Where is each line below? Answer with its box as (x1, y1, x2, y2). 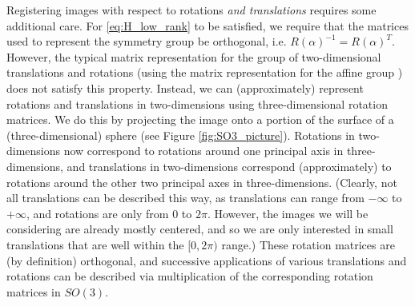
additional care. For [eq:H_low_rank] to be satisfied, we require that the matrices (6, 17, 409, 34)
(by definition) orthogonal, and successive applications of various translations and (6, 252, 407, 268)
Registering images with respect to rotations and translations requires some (6, 2, 377, 18)
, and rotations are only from (26, 205, 169, 221)
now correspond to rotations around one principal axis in (63, 142, 344, 159)
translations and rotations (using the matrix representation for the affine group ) (6, 64, 403, 81)
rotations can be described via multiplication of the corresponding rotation (6, 268, 373, 284)
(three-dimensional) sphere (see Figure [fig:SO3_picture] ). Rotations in (6, 126, 355, 143)
